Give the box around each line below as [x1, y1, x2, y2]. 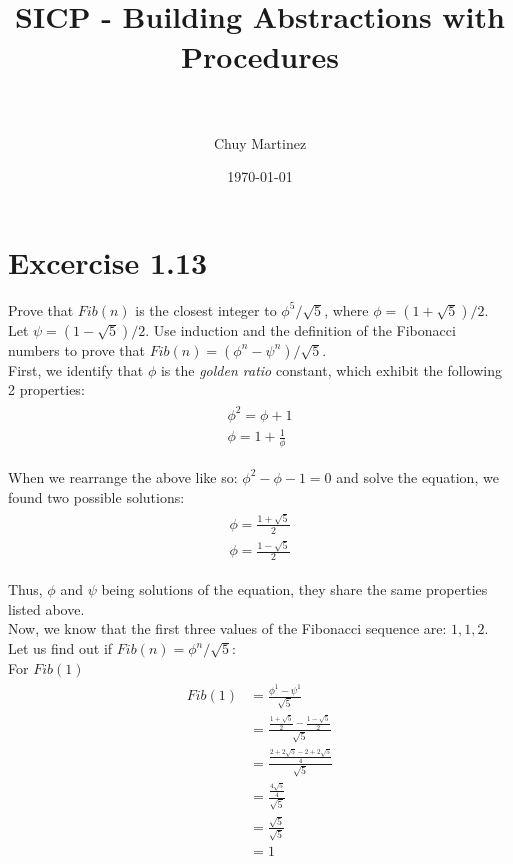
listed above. [8, 598, 85, 619]
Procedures [181, 35, 339, 76]
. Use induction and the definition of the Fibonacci [145, 319, 456, 340]
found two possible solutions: [8, 486, 185, 507]
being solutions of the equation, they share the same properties [101, 579, 488, 600]
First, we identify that [8, 359, 144, 380]
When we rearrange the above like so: [8, 466, 238, 487]
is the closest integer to [135, 299, 277, 320]
